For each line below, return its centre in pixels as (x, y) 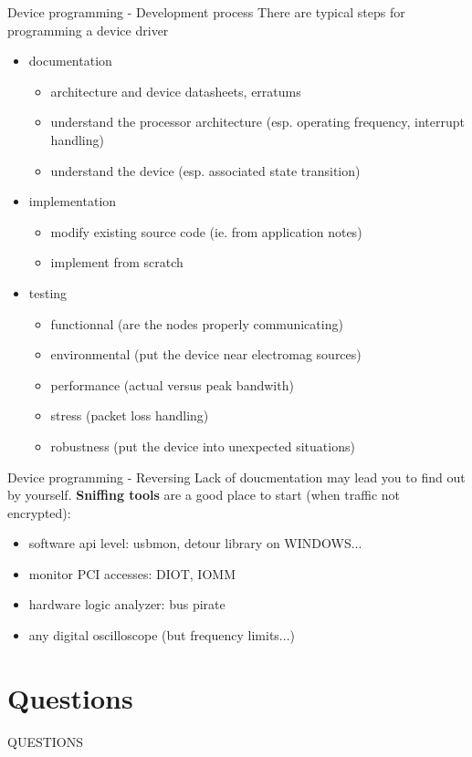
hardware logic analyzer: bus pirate (127, 604)
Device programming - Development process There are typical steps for (206, 12)
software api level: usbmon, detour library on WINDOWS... (195, 543)
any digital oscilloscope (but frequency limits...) (162, 635)
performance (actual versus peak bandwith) (172, 384)
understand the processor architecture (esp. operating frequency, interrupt (257, 122)
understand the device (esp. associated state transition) (205, 170)
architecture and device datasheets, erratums (176, 91)
